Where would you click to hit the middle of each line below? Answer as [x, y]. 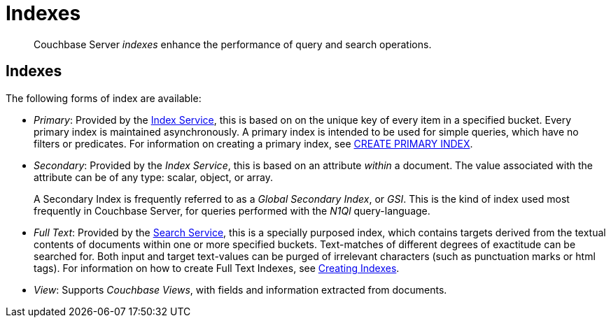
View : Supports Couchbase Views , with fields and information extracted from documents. [240, 289]
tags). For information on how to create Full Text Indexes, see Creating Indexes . [217, 268]
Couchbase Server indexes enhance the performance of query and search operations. [233, 44]
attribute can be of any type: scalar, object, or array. [154, 177]
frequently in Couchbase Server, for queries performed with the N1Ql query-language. [232, 210]
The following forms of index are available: [104, 98]
